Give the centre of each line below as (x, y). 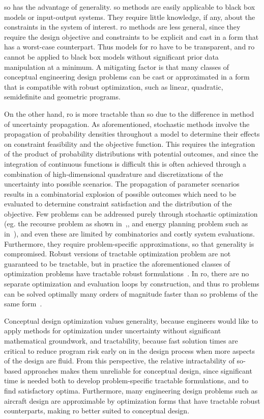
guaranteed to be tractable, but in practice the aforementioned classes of (117, 263)
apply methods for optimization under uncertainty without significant (113, 331)
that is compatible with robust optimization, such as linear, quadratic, (114, 86)
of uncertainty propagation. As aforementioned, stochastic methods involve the (127, 124)
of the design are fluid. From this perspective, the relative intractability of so (124, 361)
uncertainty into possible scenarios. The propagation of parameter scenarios (122, 184)
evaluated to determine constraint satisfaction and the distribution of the (118, 204)
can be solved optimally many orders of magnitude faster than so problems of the (131, 293)
